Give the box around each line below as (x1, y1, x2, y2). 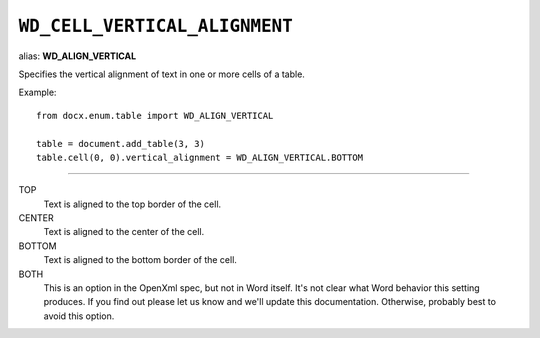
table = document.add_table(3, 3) (36, 138, 205, 149)
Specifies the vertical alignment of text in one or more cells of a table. (18, 68, 305, 80)
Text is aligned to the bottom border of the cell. (43, 254, 237, 266)
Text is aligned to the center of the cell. (43, 226, 205, 238)
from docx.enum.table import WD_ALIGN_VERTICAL (36, 110, 274, 121)
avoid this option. (43, 310, 115, 322)
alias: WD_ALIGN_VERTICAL (18, 50, 137, 62)
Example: (18, 86, 57, 99)
